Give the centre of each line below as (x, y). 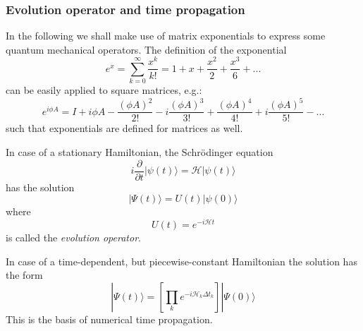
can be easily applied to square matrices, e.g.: (104, 90)
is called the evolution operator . (73, 237)
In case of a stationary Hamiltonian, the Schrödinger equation (140, 152)
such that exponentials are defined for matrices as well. (124, 128)
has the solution (40, 187)
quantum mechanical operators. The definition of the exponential (146, 49)
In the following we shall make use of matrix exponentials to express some (166, 36)
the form (24, 275)
